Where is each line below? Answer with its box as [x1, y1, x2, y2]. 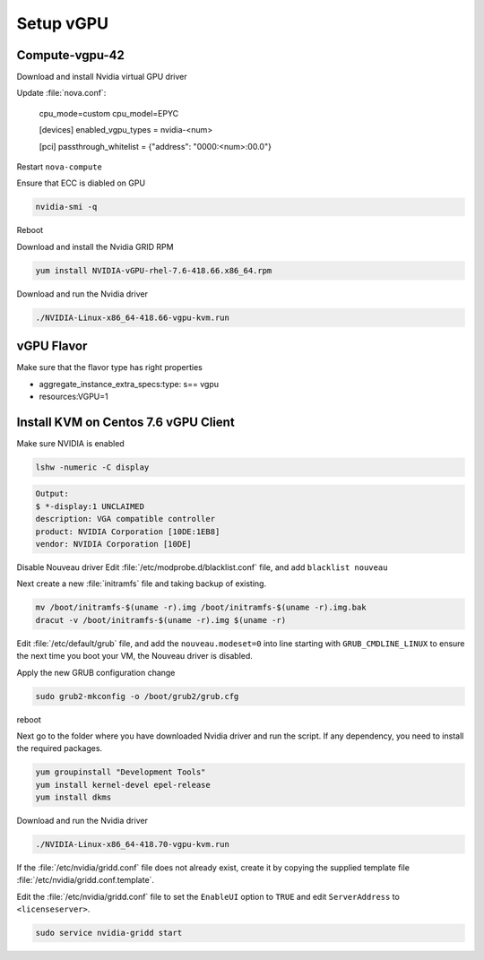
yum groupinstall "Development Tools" [35, 767, 206, 777]
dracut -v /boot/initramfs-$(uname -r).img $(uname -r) [35, 615, 287, 625]
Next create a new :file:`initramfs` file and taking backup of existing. [16, 578, 267, 589]
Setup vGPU [16, 13, 109, 33]
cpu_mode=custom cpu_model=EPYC [39, 108, 179, 118]
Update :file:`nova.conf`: [16, 88, 107, 99]
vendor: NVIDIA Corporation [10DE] [35, 539, 192, 549]
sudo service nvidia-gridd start [35, 928, 183, 938]
